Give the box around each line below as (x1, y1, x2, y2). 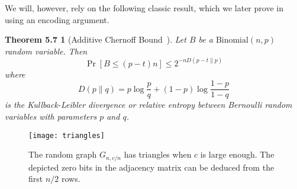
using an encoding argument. (5, 13, 109, 25)
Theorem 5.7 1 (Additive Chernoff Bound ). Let (5, 33, 186, 46)
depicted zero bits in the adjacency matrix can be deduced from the (28, 161, 275, 173)
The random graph (28, 148, 97, 161)
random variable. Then (5, 44, 88, 57)
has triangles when (124, 148, 192, 161)
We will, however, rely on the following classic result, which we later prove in (5, 2, 283, 14)
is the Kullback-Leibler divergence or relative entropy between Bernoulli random (5, 98, 292, 111)
